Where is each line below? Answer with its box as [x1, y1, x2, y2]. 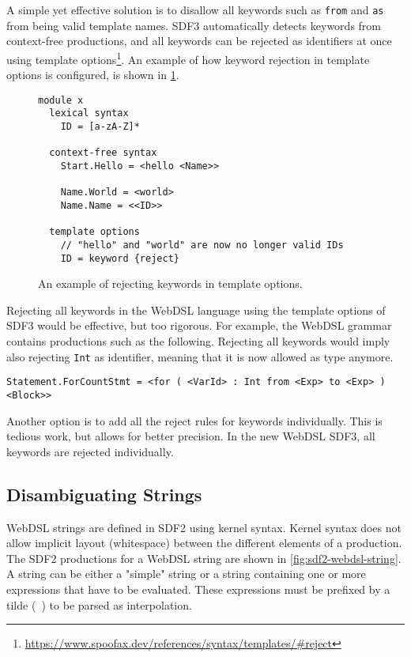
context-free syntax [49, 147, 157, 159]
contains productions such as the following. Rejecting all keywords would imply [6, 333, 390, 349]
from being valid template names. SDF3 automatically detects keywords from [6, 17, 381, 33]
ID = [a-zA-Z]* [60, 121, 140, 132]
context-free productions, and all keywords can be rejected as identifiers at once [6, 32, 392, 49]
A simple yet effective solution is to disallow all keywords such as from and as [6, 2, 384, 17]
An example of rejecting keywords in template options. [38, 275, 303, 292]
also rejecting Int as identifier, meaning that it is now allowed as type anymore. [6, 348, 394, 364]
